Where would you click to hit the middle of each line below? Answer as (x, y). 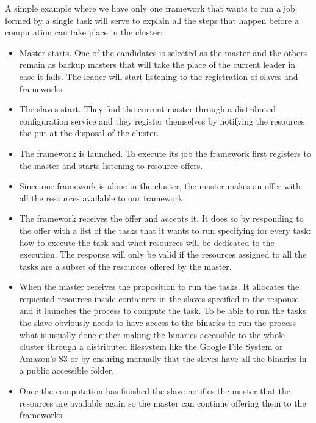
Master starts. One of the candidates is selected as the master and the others (163, 52)
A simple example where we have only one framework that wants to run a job (150, 8)
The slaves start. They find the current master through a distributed (148, 109)
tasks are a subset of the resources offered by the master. (125, 266)
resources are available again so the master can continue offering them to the (163, 403)
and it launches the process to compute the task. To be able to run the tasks (163, 310)
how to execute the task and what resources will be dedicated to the (147, 242)
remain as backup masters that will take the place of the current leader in (157, 64)
